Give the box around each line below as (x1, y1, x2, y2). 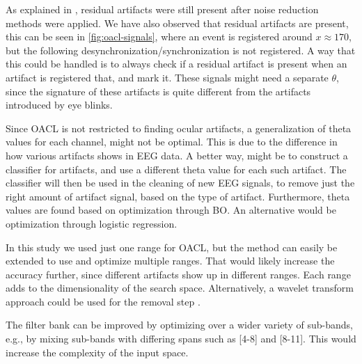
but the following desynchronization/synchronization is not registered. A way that (6, 42, 356, 57)
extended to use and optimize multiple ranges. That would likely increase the (6, 253, 335, 268)
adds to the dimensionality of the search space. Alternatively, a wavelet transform (6, 280, 354, 295)
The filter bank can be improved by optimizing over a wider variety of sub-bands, (6, 317, 353, 332)
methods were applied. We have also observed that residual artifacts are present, (6, 15, 349, 30)
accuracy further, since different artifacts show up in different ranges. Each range (6, 267, 351, 281)
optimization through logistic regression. (6, 216, 178, 230)
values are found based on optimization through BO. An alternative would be (6, 203, 336, 217)
